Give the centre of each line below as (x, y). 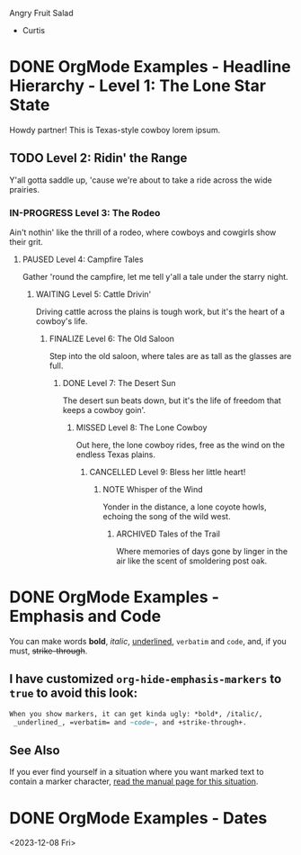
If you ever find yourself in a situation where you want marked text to (137, 772)
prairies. (25, 189)
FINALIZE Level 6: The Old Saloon (112, 339)
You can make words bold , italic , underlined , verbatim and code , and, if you (148, 641)
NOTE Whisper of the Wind (153, 490)
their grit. (26, 242)
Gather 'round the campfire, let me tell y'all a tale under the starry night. (155, 277)
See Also (35, 750)
